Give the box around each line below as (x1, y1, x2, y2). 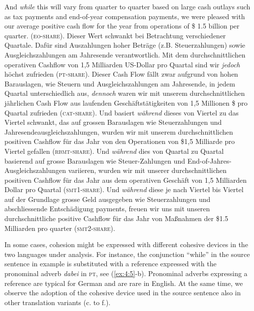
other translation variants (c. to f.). (4, 297, 111, 307)
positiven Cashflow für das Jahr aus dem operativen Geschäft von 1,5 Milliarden (4, 174, 247, 185)
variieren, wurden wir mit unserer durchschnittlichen (68, 165, 227, 175)
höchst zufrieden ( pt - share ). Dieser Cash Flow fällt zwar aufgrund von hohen (4, 69, 238, 79)
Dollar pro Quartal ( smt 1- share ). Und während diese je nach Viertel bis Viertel (4, 184, 244, 195)
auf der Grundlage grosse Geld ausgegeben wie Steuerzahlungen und (4, 194, 211, 204)
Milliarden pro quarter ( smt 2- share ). (4, 223, 115, 233)
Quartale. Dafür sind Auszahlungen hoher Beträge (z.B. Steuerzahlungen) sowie (4, 40, 246, 50)
